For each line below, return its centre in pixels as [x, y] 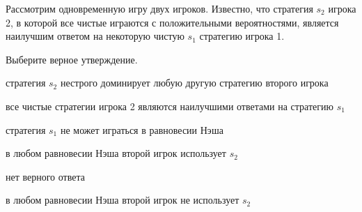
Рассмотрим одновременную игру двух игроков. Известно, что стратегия [159, 8]
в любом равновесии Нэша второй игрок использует [116, 153]
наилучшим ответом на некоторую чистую [95, 36]
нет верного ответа [45, 176]
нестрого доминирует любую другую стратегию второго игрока [194, 83]
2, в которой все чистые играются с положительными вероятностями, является [172, 22]
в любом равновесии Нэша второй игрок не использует [123, 200]
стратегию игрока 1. [242, 36]
